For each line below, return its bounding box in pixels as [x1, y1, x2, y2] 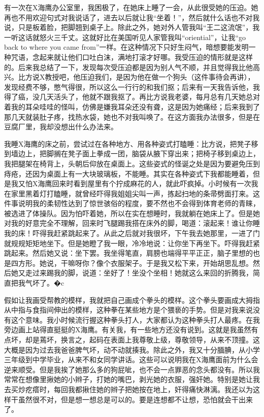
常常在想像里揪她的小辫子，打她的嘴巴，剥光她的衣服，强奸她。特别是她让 [4, 374, 253, 385]
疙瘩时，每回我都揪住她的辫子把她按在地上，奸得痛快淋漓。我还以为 [25, 384, 253, 394]
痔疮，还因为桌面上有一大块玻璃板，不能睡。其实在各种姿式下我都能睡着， [4, 168, 253, 179]
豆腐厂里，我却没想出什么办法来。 [4, 121, 118, 132]
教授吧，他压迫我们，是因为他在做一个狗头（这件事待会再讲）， [45, 72, 255, 82]
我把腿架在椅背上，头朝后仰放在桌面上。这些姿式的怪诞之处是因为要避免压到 [4, 158, 260, 168]
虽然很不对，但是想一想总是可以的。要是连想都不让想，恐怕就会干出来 [18, 394, 253, 404]
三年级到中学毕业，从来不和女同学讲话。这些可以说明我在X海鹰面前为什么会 [4, 354, 258, 365]
